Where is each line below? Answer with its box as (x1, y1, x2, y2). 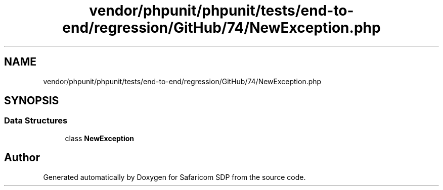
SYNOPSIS (4, 94, 59, 107)
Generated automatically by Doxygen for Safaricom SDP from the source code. (43, 172, 306, 181)
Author (4, 151, 40, 164)
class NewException (65, 134, 135, 143)
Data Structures (4, 115, 68, 126)
